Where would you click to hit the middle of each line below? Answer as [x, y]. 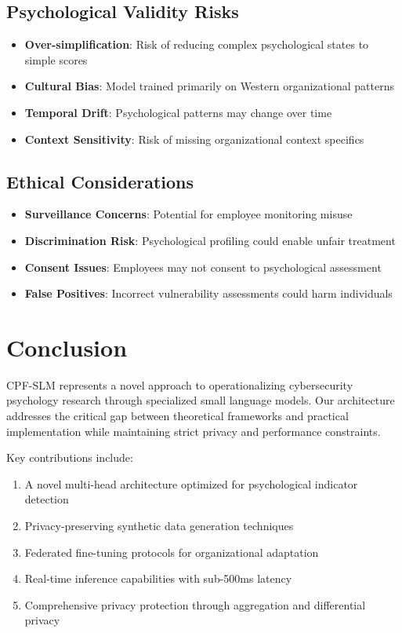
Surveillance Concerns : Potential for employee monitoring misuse [188, 214]
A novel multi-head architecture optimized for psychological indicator [191, 483]
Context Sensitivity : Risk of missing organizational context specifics [194, 139]
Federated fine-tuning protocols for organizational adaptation [172, 552]
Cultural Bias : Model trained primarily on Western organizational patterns [209, 86]
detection [47, 499]
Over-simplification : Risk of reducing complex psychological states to [197, 44]
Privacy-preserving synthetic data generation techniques [159, 526]
